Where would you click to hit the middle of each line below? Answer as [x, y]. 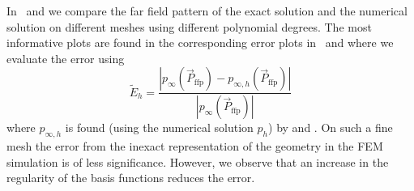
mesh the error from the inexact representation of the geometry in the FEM [195, 146]
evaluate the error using [66, 58]
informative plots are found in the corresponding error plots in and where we [200, 42]
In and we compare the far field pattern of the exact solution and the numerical [207, 11]
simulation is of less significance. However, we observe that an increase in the [198, 161]
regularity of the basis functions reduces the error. [131, 178]
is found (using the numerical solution [159, 127]
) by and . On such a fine [331, 127]
